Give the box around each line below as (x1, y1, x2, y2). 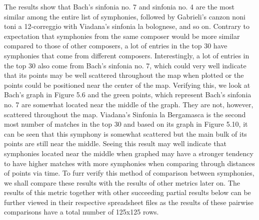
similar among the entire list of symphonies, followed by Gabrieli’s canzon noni (4, 11, 245, 21)
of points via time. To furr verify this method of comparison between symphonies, (4, 168, 254, 178)
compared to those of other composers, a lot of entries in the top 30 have (4, 40, 227, 51)
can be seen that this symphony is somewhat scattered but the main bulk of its (4, 128, 247, 139)
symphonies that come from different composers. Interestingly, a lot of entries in (4, 50, 249, 60)
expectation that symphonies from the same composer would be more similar (4, 30, 240, 41)
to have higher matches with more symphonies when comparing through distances (4, 158, 255, 168)
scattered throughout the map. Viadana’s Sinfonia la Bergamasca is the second (4, 109, 246, 119)
